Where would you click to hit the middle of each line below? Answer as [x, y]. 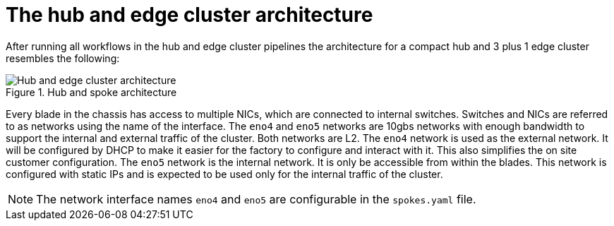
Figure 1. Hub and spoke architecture [91, 92]
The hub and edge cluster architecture [189, 15]
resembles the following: [63, 58]
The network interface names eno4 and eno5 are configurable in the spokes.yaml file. [256, 199]
